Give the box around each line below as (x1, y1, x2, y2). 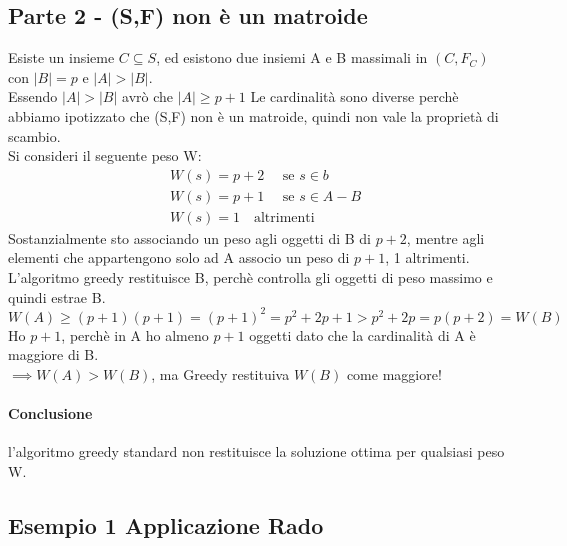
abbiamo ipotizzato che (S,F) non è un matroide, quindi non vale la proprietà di (8, 105, 499, 126)
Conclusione (8, 403, 93, 424)
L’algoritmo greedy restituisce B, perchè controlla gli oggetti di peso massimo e (8, 267, 493, 288)
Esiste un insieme (8, 47, 115, 68)
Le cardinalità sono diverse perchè (250, 86, 459, 107)
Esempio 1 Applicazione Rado (8, 509, 324, 540)
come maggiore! (346, 363, 442, 384)
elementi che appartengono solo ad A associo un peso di (8, 247, 350, 268)
